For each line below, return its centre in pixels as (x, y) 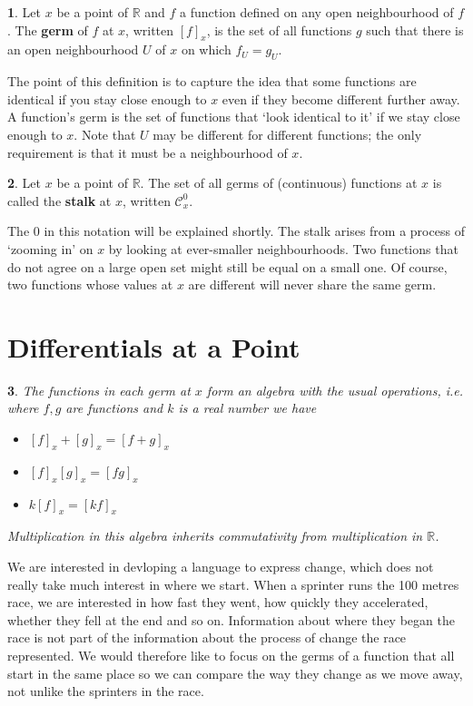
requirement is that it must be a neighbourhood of (148, 152)
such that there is (415, 29)
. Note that (105, 134)
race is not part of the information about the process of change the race (207, 637)
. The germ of (48, 29)
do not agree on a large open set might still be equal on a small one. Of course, (227, 266)
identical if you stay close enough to (107, 98)
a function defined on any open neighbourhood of (317, 12)
